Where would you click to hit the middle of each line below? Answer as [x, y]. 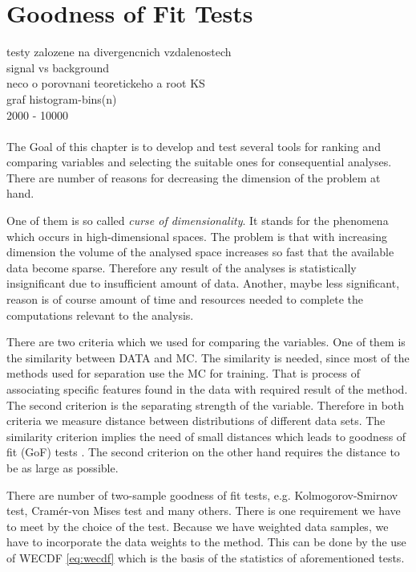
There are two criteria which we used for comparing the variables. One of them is [206, 342]
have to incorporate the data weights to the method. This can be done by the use [206, 542]
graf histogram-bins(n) [62, 98]
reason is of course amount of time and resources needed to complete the [185, 299]
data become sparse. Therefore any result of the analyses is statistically [182, 267]
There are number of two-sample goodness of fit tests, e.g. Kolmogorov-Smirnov [202, 494]
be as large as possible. [63, 467]
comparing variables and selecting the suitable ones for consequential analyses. [199, 162]
